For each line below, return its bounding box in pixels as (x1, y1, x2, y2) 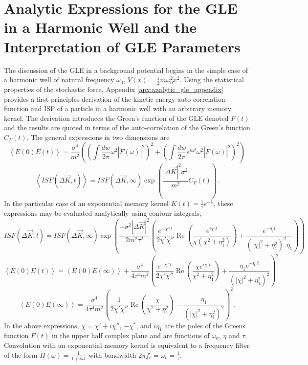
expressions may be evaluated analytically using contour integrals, (4, 208, 201, 218)
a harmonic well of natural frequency (4, 74, 114, 85)
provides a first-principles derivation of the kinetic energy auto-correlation (4, 93, 225, 104)
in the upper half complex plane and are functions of (52, 330, 210, 341)
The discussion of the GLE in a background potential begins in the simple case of (4, 65, 248, 75)
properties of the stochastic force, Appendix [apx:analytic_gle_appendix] (4, 84, 223, 94)
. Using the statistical (179, 74, 244, 85)
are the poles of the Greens (164, 320, 245, 330)
